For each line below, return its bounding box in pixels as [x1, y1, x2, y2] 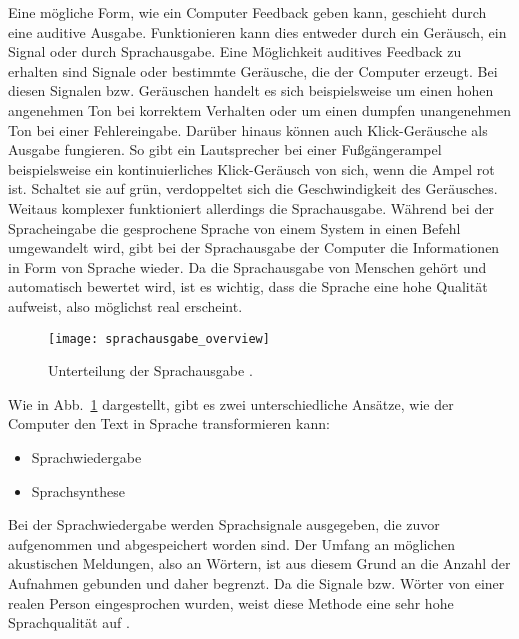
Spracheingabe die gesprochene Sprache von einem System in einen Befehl [8, 217, 461, 238]
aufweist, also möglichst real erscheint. [8, 295, 243, 316]
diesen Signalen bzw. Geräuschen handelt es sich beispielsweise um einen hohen [8, 80, 494, 101]
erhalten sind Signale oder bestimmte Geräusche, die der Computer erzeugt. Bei [8, 60, 498, 81]
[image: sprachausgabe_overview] [48, 331, 270, 346]
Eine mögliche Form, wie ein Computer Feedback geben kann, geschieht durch [8, 2, 487, 22]
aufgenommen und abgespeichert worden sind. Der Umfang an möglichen [8, 533, 455, 554]
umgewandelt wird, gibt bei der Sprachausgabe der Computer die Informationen [8, 237, 500, 258]
